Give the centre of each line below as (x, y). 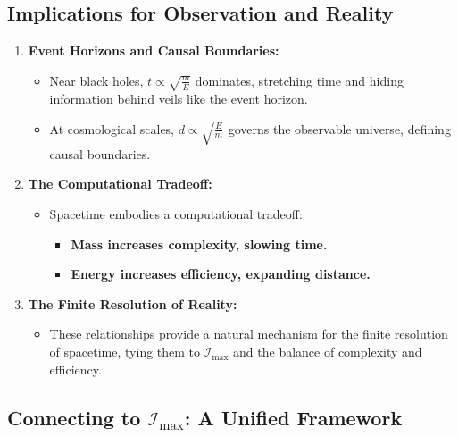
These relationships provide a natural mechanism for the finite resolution (249, 334)
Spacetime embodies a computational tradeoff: (176, 214)
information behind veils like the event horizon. (179, 99)
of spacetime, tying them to (125, 352)
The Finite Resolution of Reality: (133, 303)
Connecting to (74, 417)
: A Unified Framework (293, 417)
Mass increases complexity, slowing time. (199, 244)
